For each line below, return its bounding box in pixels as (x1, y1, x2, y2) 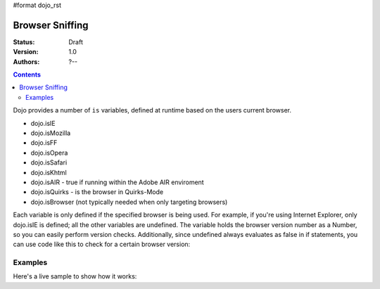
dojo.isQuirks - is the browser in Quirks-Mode (30, 188, 164, 196)
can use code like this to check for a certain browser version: (13, 240, 191, 249)
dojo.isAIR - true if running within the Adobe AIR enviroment (30, 178, 204, 186)
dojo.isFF (30, 139, 58, 147)
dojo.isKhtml (30, 168, 67, 176)
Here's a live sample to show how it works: (13, 272, 137, 281)
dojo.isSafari (30, 158, 68, 167)
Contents (13, 70, 42, 79)
